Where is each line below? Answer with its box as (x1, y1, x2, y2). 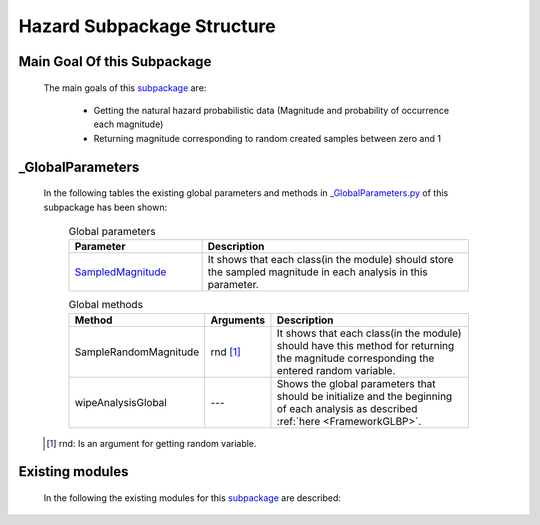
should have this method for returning (276, 338, 455, 352)
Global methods (68, 298, 144, 312)
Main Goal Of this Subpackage (18, 53, 212, 70)
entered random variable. (276, 363, 396, 377)
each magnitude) (93, 118, 164, 130)
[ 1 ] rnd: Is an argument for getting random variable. (46, 437, 257, 449)
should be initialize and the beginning (276, 389, 453, 403)
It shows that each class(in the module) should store (207, 253, 454, 267)
